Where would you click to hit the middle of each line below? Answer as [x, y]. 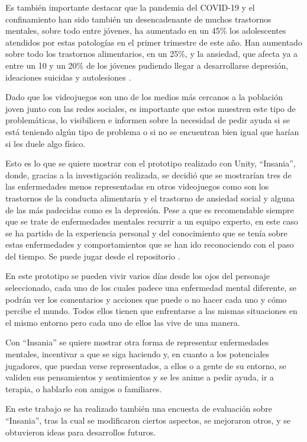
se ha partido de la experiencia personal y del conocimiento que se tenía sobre [146, 233]
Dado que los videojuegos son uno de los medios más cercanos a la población [144, 97]
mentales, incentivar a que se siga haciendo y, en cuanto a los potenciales [138, 354]
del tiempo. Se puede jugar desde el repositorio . [93, 256]
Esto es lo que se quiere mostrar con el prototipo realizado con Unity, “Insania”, [151, 163]
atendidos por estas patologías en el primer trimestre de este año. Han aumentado [154, 42]
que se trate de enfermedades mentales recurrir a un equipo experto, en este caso [152, 221]
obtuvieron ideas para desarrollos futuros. [81, 432]
